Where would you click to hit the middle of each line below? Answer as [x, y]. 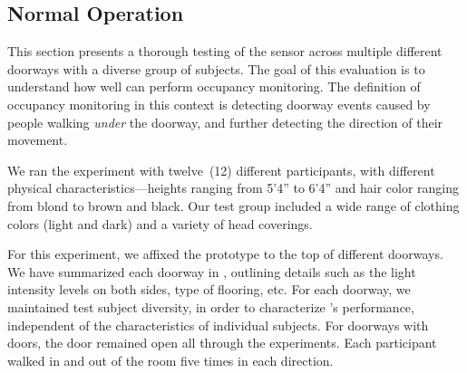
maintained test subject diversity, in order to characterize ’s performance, [211, 306]
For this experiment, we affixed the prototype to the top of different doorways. [225, 254]
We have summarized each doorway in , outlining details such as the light [212, 271]
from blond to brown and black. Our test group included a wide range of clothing [233, 205]
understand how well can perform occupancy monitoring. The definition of [214, 86]
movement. [38, 140]
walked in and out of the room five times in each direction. [170, 360]
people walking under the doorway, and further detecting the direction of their [225, 122]
